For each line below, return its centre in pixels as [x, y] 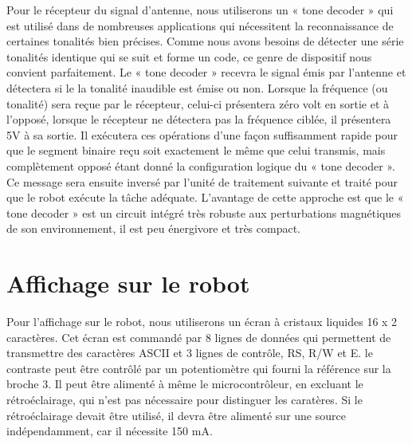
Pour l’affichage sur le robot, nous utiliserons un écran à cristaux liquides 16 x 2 [202, 322]
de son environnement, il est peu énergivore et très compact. [154, 228]
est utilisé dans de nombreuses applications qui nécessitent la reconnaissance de [200, 25]
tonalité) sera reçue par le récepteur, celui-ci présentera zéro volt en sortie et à [198, 103]
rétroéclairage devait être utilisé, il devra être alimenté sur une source [176, 415]
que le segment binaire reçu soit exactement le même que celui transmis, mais [196, 150]
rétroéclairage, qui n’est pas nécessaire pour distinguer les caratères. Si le [184, 399]
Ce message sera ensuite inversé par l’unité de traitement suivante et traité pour [202, 181]
